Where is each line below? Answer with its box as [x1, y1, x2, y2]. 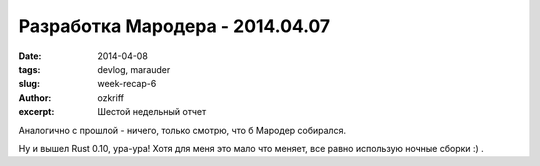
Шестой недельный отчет [97, 106, 207, 118]
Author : [18, 91, 52, 104]
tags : [18, 63, 41, 75]
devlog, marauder [97, 63, 171, 75]
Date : [18, 50, 42, 62]
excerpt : [18, 106, 55, 118]
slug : [18, 78, 40, 90]
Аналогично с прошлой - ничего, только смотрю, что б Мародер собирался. [18, 124, 347, 136]
